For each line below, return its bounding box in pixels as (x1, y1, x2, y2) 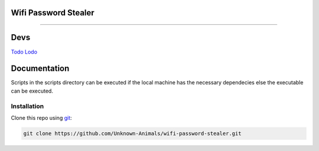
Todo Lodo (11, 48, 38, 55)
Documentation (11, 64, 70, 74)
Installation (11, 102, 44, 110)
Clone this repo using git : (11, 114, 72, 121)
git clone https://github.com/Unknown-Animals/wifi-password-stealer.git (23, 130, 242, 137)
